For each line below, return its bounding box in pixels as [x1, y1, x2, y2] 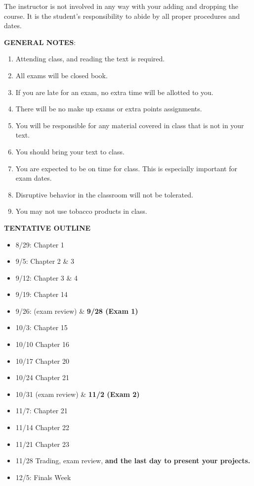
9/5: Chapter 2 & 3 [15, 256, 75, 266]
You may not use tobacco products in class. [15, 206, 147, 216]
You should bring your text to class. [15, 146, 125, 156]
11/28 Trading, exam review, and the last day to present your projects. [15, 455, 251, 466]
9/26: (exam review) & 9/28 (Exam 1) [15, 305, 138, 316]
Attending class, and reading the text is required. [15, 53, 165, 64]
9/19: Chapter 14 [15, 289, 68, 299]
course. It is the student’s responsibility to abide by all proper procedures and [4, 10, 240, 21]
